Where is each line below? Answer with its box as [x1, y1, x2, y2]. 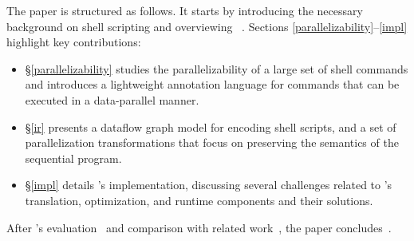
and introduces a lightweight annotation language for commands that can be [25, 76, 400, 93]
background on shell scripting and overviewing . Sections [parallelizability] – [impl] [6, 18, 408, 34]
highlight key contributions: [6, 34, 141, 50]
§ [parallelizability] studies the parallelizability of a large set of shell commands [25, 60, 408, 77]
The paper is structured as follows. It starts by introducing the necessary [6, 2, 363, 18]
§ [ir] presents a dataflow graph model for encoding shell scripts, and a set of [25, 118, 396, 135]
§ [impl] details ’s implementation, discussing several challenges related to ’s [25, 176, 392, 193]
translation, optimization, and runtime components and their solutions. [25, 192, 373, 208]
